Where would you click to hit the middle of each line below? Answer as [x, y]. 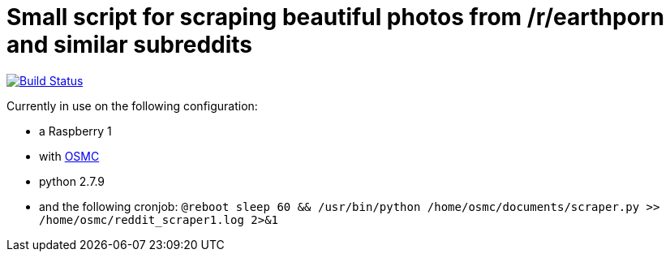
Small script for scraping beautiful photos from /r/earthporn [335, 17]
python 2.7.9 [72, 181]
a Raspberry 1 [75, 131]
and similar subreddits [130, 45]
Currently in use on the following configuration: [132, 105]
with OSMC [69, 156]
